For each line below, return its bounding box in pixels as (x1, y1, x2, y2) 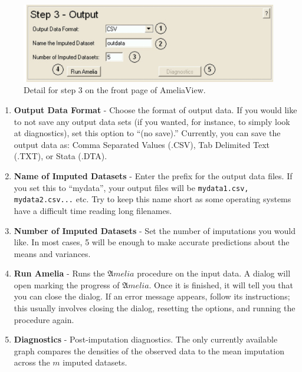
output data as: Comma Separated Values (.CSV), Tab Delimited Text (14, 138, 270, 150)
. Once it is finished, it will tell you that (149, 278, 293, 291)
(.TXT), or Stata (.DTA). (14, 150, 107, 162)
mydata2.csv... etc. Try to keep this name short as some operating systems (14, 193, 291, 205)
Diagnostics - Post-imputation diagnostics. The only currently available (14, 333, 278, 345)
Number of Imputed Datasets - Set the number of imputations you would (14, 224, 296, 236)
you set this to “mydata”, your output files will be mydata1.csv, (14, 181, 249, 193)
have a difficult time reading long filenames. (14, 204, 172, 216)
